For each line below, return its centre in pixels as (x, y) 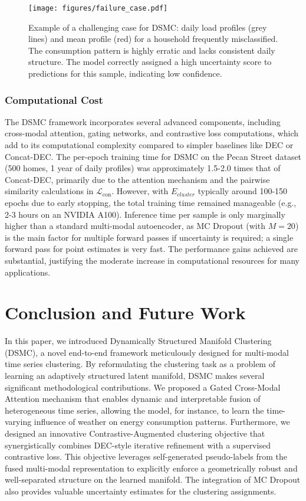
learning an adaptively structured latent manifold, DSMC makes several (135, 376)
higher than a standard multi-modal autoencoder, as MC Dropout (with (135, 226)
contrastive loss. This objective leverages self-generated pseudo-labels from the (146, 456)
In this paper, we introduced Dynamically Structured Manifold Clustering (138, 341)
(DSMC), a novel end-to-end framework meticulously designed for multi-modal (147, 352)
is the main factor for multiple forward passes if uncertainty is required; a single (149, 237)
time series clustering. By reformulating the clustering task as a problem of (140, 364)
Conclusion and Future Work (125, 312)
